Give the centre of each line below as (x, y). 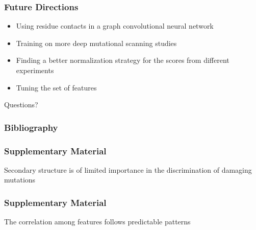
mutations (20, 180)
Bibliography (31, 127)
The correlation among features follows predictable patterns (97, 222)
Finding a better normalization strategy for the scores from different (123, 60)
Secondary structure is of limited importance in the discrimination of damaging (128, 169)
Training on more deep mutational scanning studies (96, 43)
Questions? (21, 105)
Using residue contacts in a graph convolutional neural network (115, 26)
